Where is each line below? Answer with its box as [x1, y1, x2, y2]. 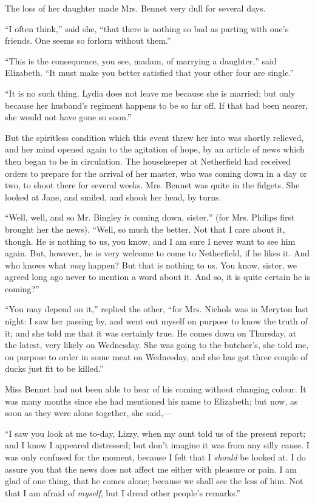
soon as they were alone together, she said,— [5, 406, 172, 419]
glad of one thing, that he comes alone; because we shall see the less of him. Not [5, 474, 303, 487]
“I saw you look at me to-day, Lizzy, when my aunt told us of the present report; [5, 426, 306, 439]
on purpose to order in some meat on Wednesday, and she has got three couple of [5, 350, 308, 363]
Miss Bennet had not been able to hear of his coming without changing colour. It [5, 383, 307, 395]
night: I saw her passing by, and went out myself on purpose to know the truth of [5, 315, 308, 327]
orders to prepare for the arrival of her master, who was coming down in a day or [5, 166, 307, 179]
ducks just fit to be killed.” [5, 362, 104, 375]
